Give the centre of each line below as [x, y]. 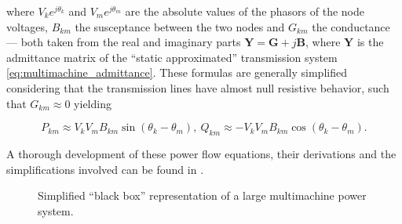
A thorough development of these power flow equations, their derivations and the [201, 153]
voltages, [27, 26]
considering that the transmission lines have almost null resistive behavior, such [198, 87]
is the [370, 42]
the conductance [351, 26]
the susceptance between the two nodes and [180, 26]
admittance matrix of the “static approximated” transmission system [172, 57]
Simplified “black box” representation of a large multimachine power [202, 195]
